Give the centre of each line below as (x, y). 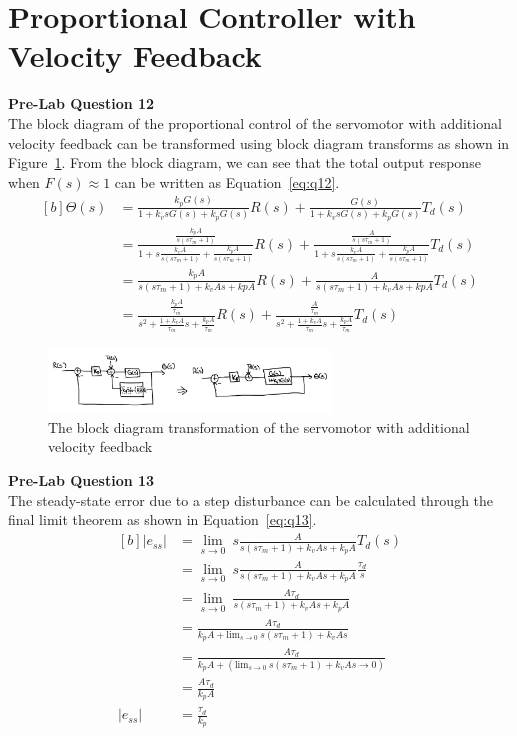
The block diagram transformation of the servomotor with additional (259, 426)
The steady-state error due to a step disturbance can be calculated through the (251, 499)
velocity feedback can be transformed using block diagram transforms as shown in (259, 142)
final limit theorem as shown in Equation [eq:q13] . (162, 519)
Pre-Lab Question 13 (81, 479)
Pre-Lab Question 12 (81, 103)
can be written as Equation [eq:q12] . (227, 181)
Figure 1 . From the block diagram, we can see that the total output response (244, 162)
